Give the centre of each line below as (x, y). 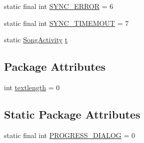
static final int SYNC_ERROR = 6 (59, 6)
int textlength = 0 (32, 87)
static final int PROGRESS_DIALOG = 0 (70, 135)
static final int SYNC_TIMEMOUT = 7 (66, 23)
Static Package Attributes (72, 114)
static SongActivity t (36, 40)
